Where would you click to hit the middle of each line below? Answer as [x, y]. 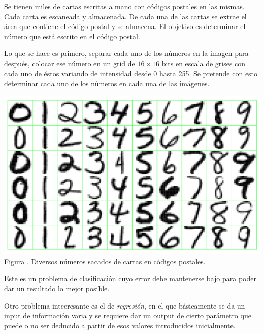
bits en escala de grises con [204, 63]
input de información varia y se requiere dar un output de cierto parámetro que [128, 315]
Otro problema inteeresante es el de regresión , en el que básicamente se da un [125, 305]
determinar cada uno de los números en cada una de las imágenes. [107, 83]
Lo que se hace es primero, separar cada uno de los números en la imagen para [126, 53]
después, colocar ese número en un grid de [70, 63]
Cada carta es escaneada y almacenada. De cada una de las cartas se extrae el [125, 16]
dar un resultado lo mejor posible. [57, 288]
